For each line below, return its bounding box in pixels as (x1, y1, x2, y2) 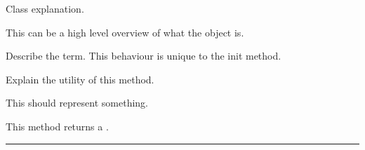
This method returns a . (6, 118, 109, 133)
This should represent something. (6, 95, 148, 110)
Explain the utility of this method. (6, 71, 154, 86)
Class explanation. (6, 1, 84, 15)
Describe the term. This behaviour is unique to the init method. (6, 48, 281, 63)
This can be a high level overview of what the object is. (6, 25, 244, 39)
